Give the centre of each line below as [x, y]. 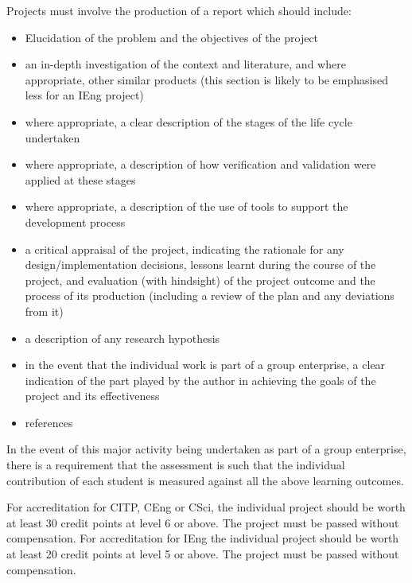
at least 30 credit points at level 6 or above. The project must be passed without [203, 522]
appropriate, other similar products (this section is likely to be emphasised [206, 79]
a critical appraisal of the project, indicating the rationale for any [185, 249]
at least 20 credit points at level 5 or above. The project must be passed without [203, 554]
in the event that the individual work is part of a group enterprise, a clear [205, 365]
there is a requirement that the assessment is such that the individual [176, 465]
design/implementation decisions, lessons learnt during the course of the [200, 264]
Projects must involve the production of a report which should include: [179, 10]
